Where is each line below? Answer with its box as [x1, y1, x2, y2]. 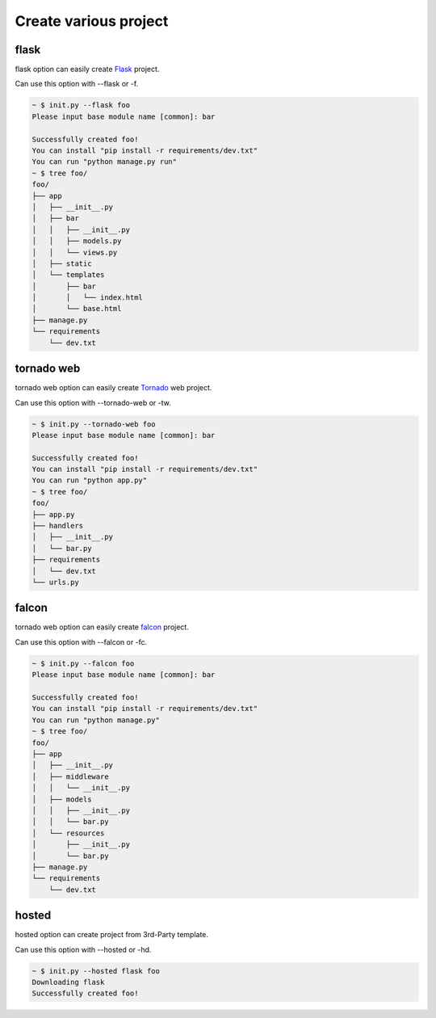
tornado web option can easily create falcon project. [15, 622, 189, 632]
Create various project [15, 12, 169, 30]
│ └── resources [31, 828, 105, 838]
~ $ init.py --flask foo [31, 101, 131, 110]
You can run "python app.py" [31, 476, 148, 485]
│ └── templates [31, 271, 105, 280]
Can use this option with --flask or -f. [15, 79, 139, 89]
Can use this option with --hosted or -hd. [15, 944, 152, 954]
